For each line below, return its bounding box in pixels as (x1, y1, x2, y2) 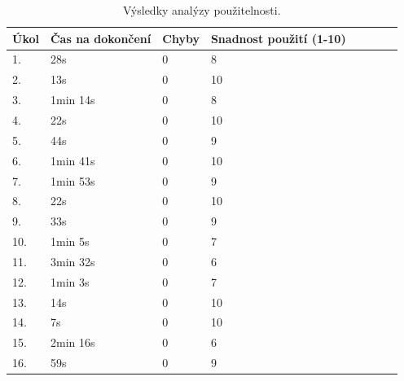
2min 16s (50, 334, 95, 351)
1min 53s (50, 172, 95, 189)
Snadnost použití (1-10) (210, 29, 346, 46)
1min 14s (50, 91, 95, 108)
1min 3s (50, 273, 90, 290)
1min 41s (50, 151, 95, 169)
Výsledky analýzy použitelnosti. (123, 2, 281, 18)
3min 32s (50, 252, 95, 269)
